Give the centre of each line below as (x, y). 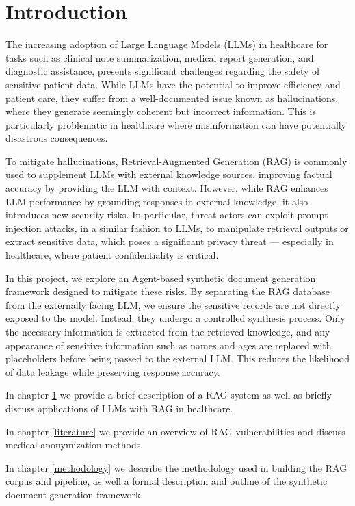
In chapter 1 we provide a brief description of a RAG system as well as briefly (169, 395)
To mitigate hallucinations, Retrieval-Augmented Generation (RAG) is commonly (176, 161)
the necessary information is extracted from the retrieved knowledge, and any (168, 331)
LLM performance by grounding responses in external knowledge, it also (157, 201)
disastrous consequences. (57, 138)
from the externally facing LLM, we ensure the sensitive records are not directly (173, 304)
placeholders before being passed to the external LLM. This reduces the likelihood (177, 358)
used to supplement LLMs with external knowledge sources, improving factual (169, 174)
